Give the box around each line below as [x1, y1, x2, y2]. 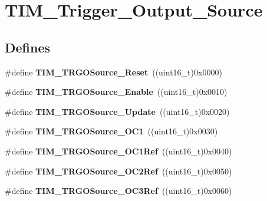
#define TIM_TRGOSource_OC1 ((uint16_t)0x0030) [5, 125, 218, 137]
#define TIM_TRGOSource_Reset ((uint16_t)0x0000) [5, 65, 222, 78]
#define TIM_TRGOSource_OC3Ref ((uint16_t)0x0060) [5, 184, 232, 197]
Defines [5, 38, 51, 56]
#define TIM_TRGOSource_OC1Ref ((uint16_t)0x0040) [5, 144, 232, 157]
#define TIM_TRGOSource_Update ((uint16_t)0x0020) [5, 105, 230, 117]
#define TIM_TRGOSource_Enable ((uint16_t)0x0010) [5, 85, 228, 98]
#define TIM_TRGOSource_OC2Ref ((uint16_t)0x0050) [5, 164, 232, 177]
